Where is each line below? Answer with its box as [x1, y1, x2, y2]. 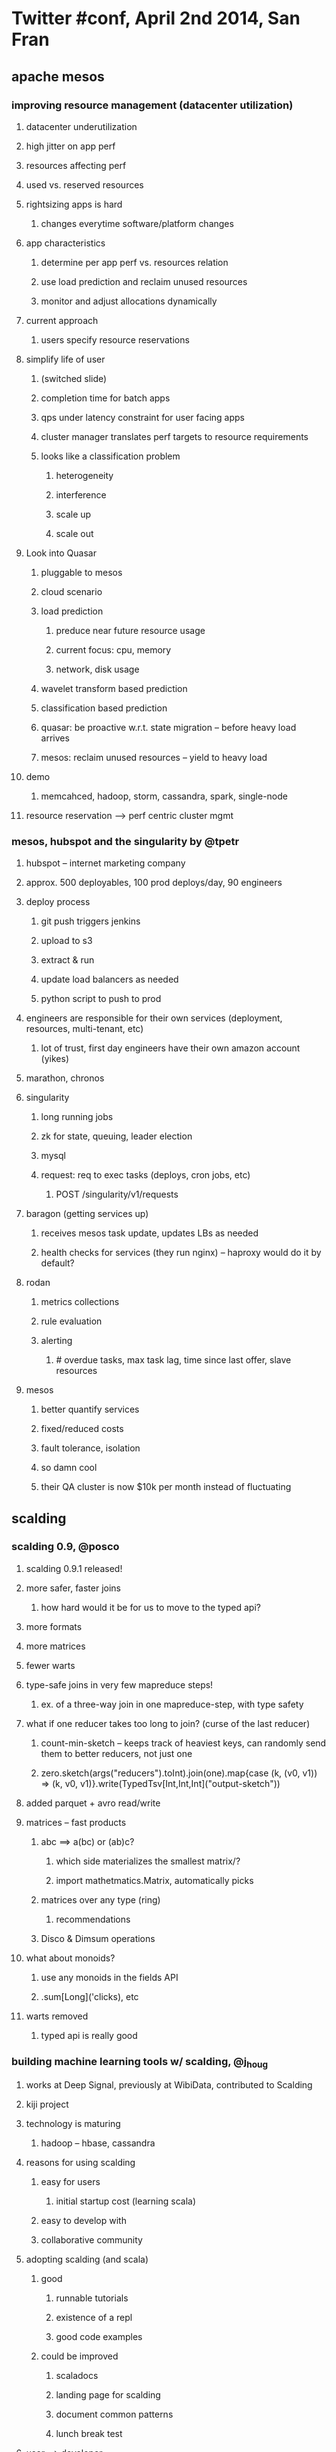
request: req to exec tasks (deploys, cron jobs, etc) [40, 1169, 251, 1181]
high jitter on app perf [25, 140, 116, 152]
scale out [55, 527, 94, 539]
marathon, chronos [25, 1072, 105, 1084]
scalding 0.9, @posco [11, 1540, 120, 1554]
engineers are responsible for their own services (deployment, [25, 1012, 283, 1024]
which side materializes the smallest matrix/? [55, 1855, 241, 1867]
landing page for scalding [55, 2389, 161, 2401]
